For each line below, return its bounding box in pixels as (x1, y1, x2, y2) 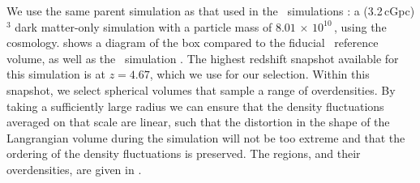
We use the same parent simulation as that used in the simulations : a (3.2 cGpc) (6, 2, 415, 19)
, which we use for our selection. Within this (149, 66, 370, 83)
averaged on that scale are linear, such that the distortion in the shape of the (6, 113, 390, 130)
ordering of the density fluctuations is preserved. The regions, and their (6, 145, 361, 162)
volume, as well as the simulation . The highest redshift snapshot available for (6, 49, 399, 66)
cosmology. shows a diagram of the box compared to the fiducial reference (6, 34, 379, 51)
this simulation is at (6, 66, 105, 83)
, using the (333, 18, 387, 35)
